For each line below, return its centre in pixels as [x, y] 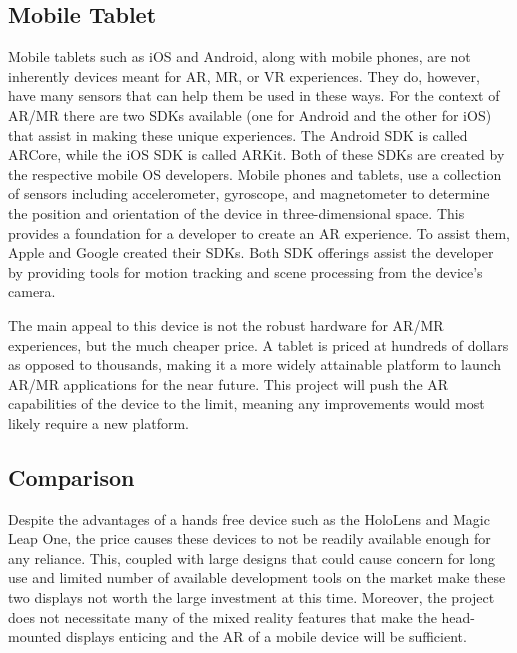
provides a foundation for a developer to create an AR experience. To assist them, [259, 232]
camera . [32, 291]
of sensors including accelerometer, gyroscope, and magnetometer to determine [249, 193]
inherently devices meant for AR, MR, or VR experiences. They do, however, [244, 75]
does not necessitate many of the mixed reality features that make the [222, 616]
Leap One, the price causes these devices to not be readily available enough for [249, 538]
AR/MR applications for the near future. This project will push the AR [228, 383]
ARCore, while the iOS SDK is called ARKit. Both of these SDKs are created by [256, 154]
